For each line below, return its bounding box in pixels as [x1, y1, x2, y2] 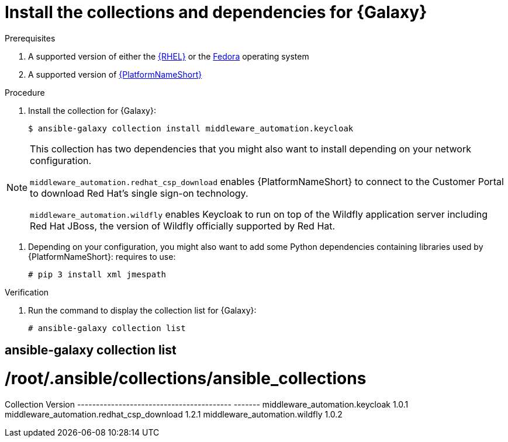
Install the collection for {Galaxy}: [28, 105, 156, 116]
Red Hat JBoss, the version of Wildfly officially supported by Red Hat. [30, 220, 336, 232]
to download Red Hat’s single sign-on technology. [30, 187, 248, 199]
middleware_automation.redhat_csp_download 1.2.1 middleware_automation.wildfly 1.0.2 [5, 409, 343, 419]
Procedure [5, 87, 45, 98]
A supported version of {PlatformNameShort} [28, 69, 202, 79]
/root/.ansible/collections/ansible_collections [5, 368, 367, 388]
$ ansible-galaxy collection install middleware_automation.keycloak [28, 123, 354, 133]
